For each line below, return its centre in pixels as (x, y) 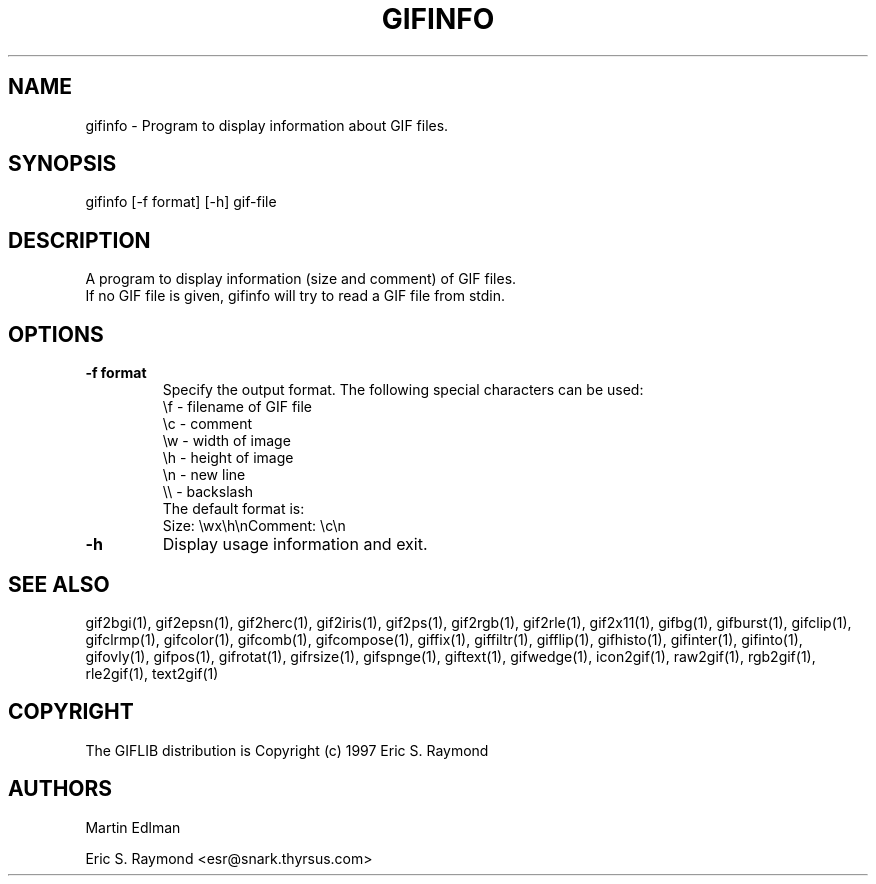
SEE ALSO (59, 584)
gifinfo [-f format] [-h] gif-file (181, 202)
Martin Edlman (133, 827)
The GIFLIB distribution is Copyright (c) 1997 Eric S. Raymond (287, 750)
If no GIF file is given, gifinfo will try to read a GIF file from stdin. (295, 296)
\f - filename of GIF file (237, 407)
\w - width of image (226, 441)
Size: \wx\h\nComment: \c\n (254, 526)
